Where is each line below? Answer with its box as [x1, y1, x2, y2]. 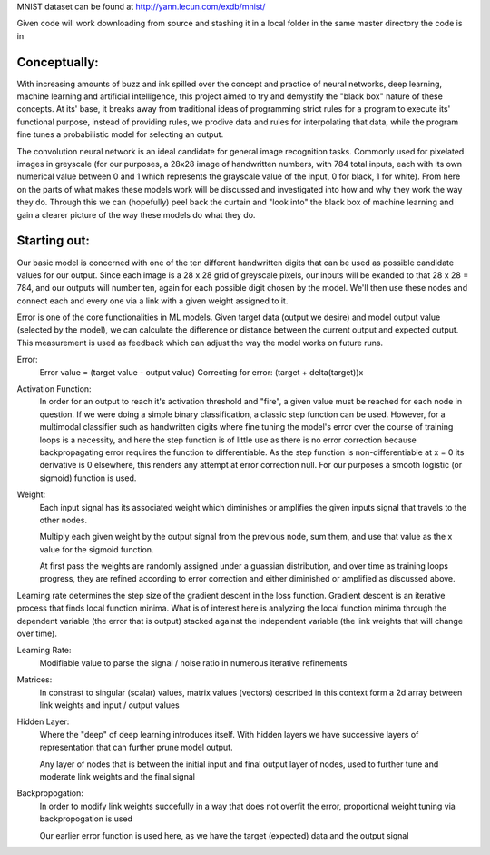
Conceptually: [16, 55, 99, 70]
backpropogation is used [39, 813, 133, 824]
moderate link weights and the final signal [39, 770, 195, 781]
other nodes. [39, 514, 88, 525]
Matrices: [16, 674, 53, 685]
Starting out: [16, 233, 91, 249]
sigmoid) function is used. [39, 472, 137, 483]
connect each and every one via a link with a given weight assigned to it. [16, 295, 289, 306]
